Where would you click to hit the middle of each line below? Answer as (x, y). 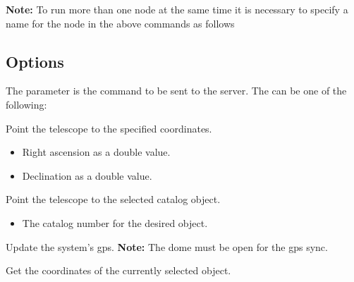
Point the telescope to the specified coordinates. (109, 128)
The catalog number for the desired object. (115, 222)
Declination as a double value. (87, 175)
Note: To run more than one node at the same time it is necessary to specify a (177, 9)
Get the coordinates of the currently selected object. (118, 270)
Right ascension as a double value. (96, 152)
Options (35, 61)
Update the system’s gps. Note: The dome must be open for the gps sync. (167, 246)
